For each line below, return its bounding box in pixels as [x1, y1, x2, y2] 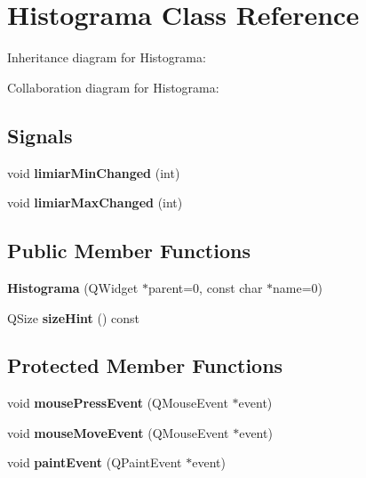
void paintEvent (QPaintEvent [7, 453, 182, 472]
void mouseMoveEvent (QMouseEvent [7, 423, 229, 442]
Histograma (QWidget [7, 278, 139, 296]
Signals [7, 121, 73, 149]
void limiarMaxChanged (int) [7, 193, 183, 212]
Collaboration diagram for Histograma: [7, 77, 219, 96]
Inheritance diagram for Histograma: [7, 48, 206, 67]
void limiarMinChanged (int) [7, 163, 180, 182]
